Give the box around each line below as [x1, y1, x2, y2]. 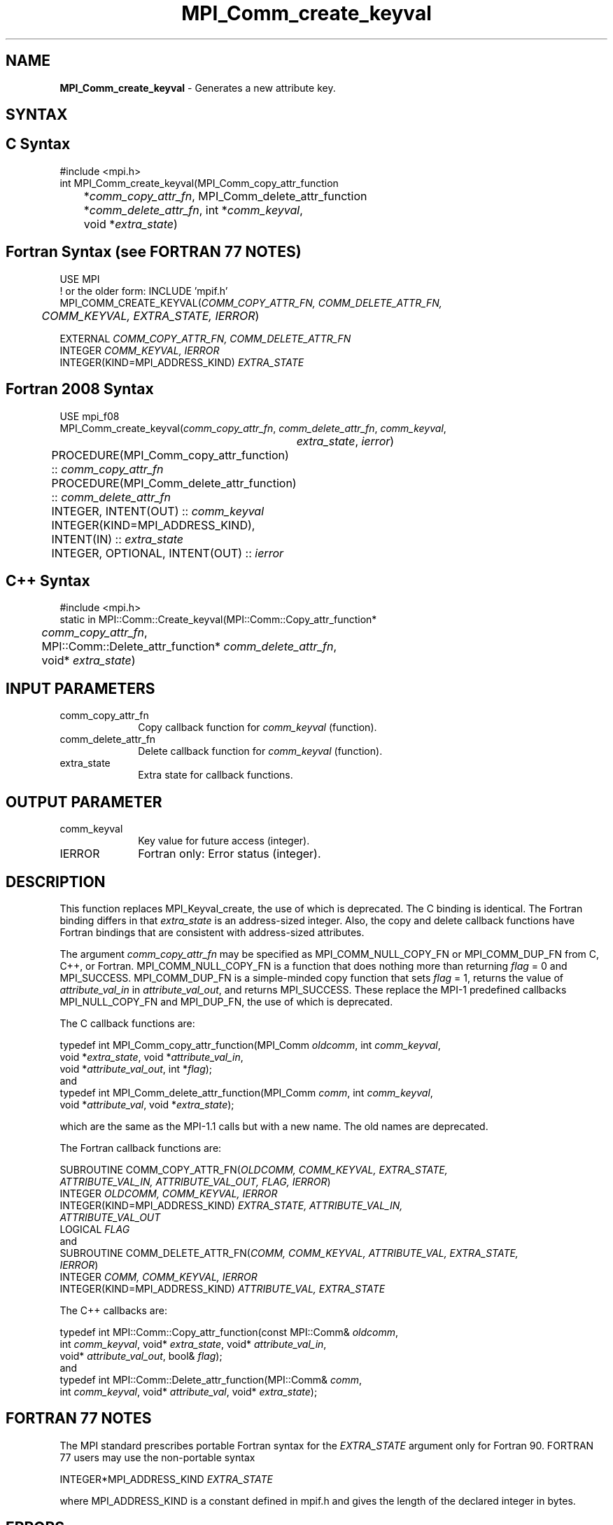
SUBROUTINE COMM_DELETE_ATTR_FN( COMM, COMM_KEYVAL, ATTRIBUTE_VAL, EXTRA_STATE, [59, 1246, 519, 1259]
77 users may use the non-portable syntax [59, 1451, 255, 1463]
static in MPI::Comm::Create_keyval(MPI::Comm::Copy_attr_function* [59, 613, 377, 626]
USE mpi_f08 [59, 410, 120, 422]
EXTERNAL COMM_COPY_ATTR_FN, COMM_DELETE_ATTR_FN [59, 332, 351, 344]
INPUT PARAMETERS [6, 679, 155, 697]
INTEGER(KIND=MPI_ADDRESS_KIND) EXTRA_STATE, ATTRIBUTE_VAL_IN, [59, 1199, 403, 1211]
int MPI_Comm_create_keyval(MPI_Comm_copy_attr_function [59, 176, 339, 189]
